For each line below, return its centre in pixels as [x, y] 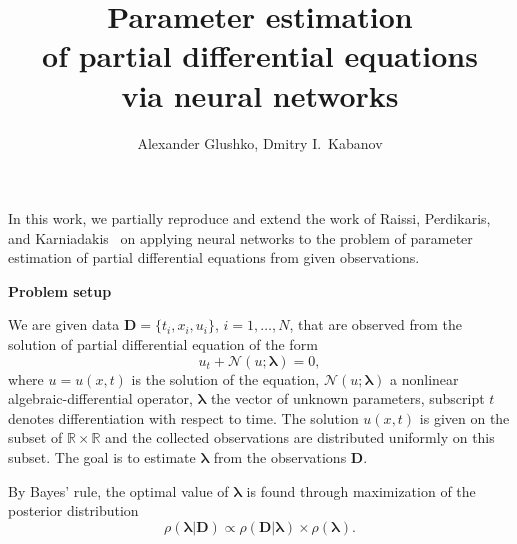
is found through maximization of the [361, 490]
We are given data [64, 324]
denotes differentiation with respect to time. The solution [183, 417]
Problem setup [60, 290]
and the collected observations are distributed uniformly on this [300, 437]
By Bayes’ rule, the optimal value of [118, 490]
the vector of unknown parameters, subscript [347, 398]
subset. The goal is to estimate [102, 457]
